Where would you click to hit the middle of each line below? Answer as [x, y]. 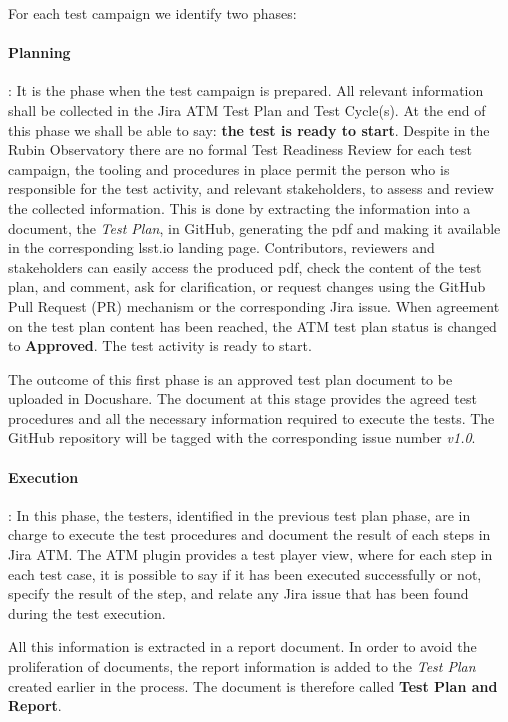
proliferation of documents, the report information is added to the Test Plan [242, 666]
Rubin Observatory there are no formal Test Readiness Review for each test [240, 149]
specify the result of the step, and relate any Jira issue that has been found [238, 593]
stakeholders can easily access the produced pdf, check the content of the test [245, 266]
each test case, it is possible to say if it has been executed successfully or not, [245, 573]
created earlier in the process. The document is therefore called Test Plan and [253, 685]
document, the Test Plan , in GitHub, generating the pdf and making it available [254, 227]
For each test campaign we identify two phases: [152, 13]
